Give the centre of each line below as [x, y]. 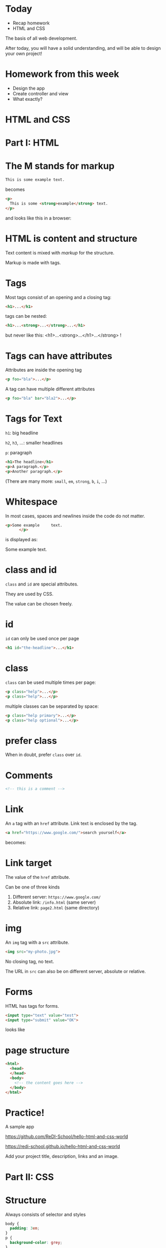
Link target [29, 863]
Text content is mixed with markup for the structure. [60, 253]
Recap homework [31, 23]
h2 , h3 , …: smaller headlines [34, 442]
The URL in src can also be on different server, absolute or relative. [76, 971]
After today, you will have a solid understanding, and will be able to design [83, 48]
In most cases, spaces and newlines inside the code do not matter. [75, 516]
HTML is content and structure [71, 239]
